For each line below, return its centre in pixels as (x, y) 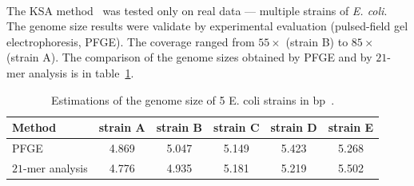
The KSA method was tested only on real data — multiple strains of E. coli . (197, 10)
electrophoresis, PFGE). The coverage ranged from (131, 41)
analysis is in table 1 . (82, 72)
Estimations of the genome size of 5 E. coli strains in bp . (193, 99)
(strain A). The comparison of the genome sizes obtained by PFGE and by (189, 57)
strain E (351, 127)
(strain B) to (317, 41)
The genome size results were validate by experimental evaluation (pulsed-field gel (207, 26)
